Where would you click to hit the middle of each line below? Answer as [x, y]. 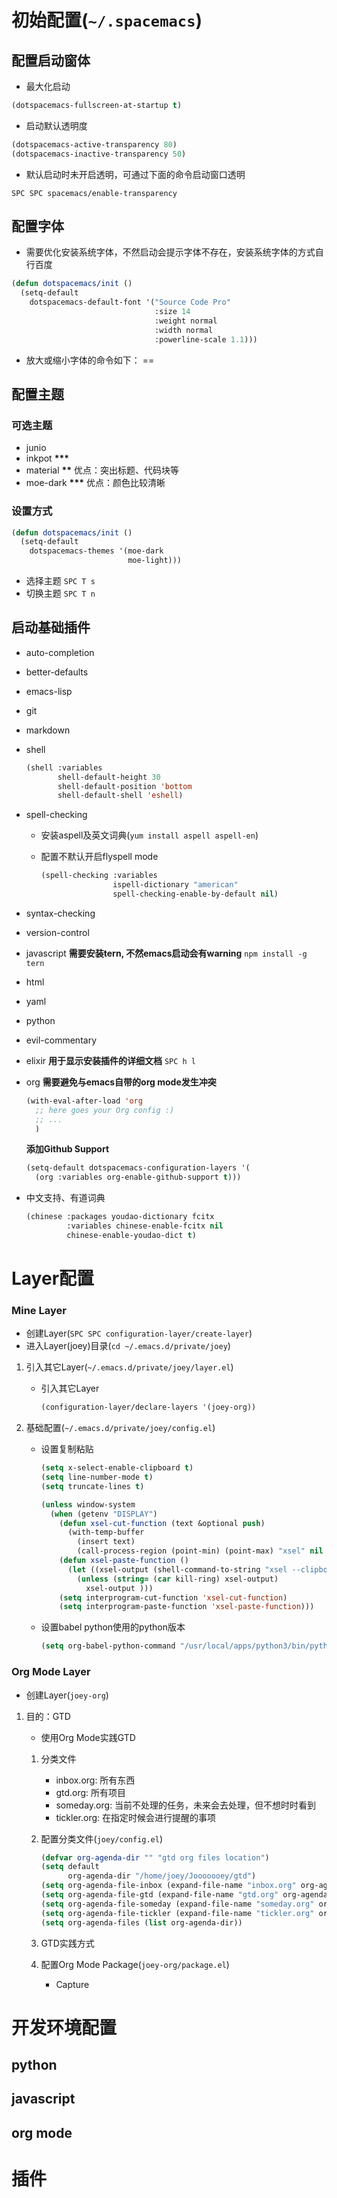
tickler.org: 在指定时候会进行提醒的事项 [136, 1817]
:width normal [184, 330]
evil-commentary [61, 1040]
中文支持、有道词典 [65, 1198]
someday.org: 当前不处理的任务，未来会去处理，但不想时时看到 [186, 1805]
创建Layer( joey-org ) [67, 1695]
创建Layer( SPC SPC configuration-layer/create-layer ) [139, 1333]
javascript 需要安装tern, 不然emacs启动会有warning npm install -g [166, 953]
